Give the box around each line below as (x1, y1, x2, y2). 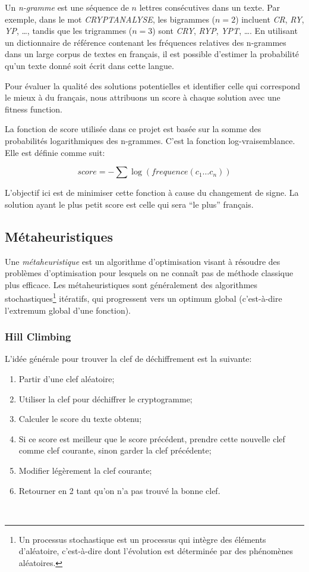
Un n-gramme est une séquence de (5, 1, 129, 13)
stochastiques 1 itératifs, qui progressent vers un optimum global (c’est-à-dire (5, 290, 282, 304)
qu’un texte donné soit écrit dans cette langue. (5, 59, 174, 71)
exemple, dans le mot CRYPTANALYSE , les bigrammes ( (5, 12, 216, 25)
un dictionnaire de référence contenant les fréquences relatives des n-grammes (5, 36, 286, 48)
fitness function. (5, 102, 63, 115)
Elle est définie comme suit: (5, 146, 105, 158)
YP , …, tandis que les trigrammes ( (5, 24, 133, 37)
